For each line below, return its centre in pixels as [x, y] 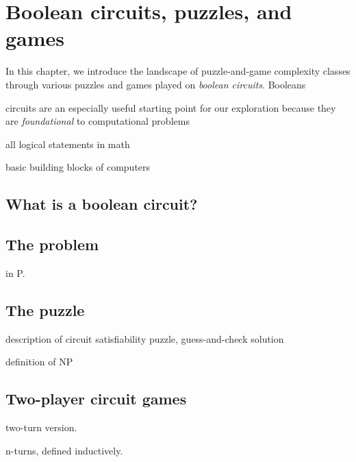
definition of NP [39, 362]
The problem [52, 244]
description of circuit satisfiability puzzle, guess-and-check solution [145, 338]
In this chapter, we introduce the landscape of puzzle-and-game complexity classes [178, 71]
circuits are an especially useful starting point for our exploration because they [171, 107]
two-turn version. [41, 427]
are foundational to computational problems [98, 121]
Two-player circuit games [96, 399]
